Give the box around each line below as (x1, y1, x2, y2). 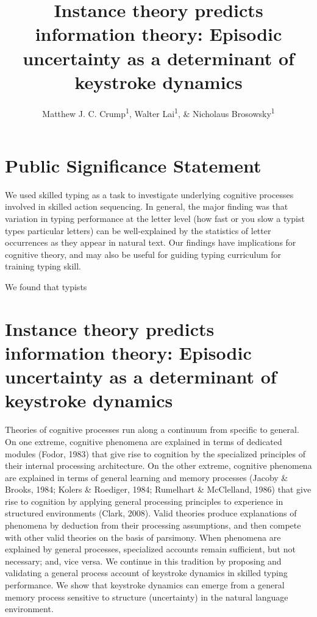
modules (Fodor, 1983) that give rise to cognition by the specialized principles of (5, 447, 305, 460)
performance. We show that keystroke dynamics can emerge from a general (5, 579, 285, 591)
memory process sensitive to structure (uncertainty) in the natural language (5, 590, 288, 603)
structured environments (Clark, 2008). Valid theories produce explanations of (5, 507, 297, 519)
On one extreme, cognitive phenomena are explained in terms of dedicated (5, 435, 282, 448)
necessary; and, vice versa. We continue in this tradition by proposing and (5, 554, 282, 567)
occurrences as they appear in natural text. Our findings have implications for (5, 236, 296, 249)
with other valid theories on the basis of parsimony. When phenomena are (5, 530, 281, 543)
